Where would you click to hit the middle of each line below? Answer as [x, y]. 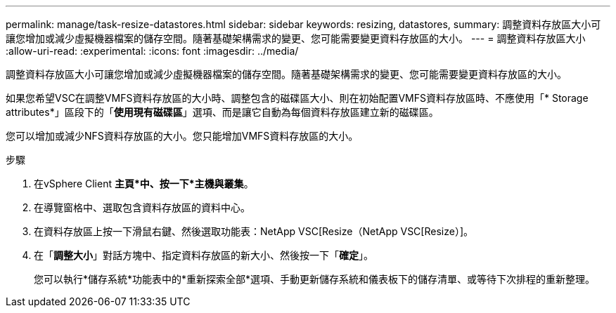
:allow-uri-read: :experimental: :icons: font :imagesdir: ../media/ [152, 51]
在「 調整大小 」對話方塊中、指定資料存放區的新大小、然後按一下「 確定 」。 [204, 255]
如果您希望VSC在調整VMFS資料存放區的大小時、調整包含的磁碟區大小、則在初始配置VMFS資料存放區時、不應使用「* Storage [297, 98]
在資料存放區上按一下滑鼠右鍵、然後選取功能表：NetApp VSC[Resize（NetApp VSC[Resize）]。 [254, 231]
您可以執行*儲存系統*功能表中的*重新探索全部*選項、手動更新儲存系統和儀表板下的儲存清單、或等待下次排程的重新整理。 [315, 279]
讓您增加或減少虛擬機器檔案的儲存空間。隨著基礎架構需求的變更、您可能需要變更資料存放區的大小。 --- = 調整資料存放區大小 [296, 38]
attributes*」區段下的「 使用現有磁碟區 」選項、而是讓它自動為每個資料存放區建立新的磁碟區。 [222, 112]
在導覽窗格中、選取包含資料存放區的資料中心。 [142, 207]
